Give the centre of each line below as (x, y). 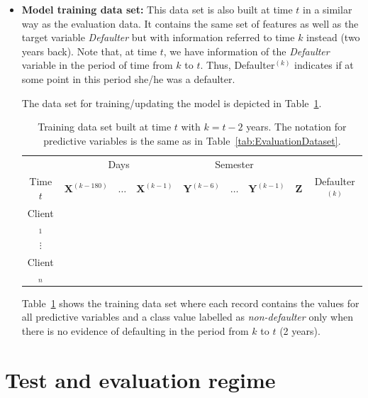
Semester (234, 164)
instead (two (333, 37)
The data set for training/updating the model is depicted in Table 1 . (172, 103)
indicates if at (324, 65)
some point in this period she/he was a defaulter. (128, 78)
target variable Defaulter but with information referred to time (158, 37)
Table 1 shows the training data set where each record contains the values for (190, 303)
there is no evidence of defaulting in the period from (135, 331)
